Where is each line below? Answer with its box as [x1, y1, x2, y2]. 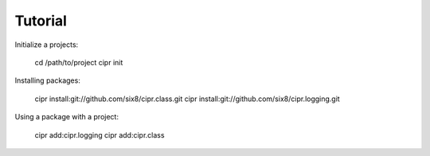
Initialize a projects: [14, 40, 79, 49]
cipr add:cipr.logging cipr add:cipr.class [34, 130, 165, 139]
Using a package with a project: [14, 112, 119, 122]
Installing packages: [14, 76, 81, 85]
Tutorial [14, 12, 68, 29]
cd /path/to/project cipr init [34, 57, 123, 67]
